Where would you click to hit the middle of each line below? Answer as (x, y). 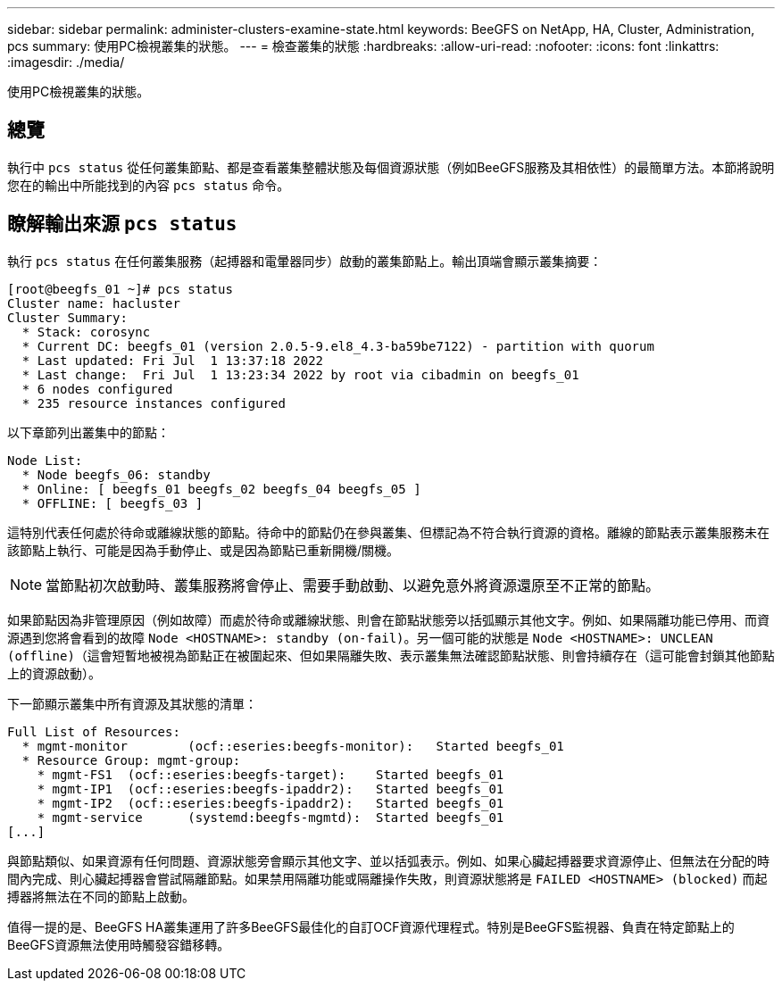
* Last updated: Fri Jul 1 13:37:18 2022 (173, 360)
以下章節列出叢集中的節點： (88, 432)
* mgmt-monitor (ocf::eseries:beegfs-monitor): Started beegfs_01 (293, 746)
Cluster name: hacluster (94, 303)
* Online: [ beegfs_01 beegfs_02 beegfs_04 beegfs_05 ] (221, 489)
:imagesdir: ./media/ (66, 62)
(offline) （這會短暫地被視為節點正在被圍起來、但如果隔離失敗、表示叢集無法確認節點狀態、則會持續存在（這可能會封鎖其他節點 (391, 655)
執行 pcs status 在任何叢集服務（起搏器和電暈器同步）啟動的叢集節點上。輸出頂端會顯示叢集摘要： (305, 261)
